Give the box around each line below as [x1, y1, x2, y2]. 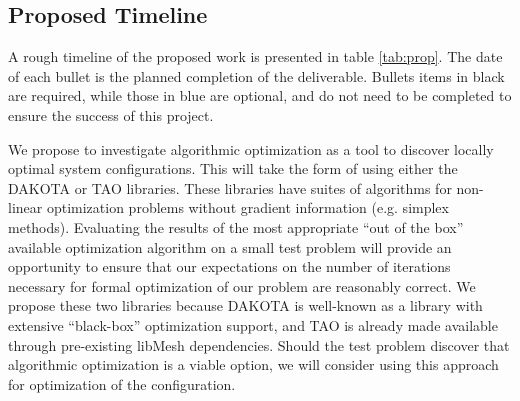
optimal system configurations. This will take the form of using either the [8, 158, 458, 179]
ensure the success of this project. [8, 104, 214, 125]
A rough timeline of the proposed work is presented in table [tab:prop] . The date [8, 46, 503, 67]
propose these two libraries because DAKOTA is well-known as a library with [8, 295, 483, 316]
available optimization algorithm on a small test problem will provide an [8, 236, 452, 257]
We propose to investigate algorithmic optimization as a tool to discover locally [8, 138, 494, 159]
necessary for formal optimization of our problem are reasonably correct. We [8, 275, 476, 296]
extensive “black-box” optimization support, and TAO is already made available [8, 314, 498, 335]
